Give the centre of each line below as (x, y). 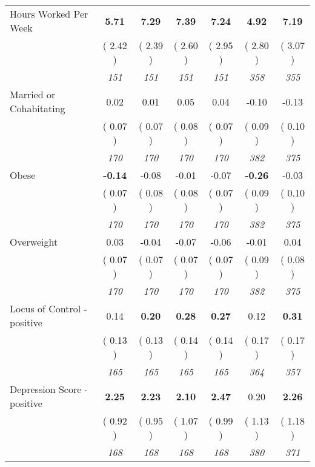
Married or (33, 94)
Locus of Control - (48, 308)
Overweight (34, 242)
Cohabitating (38, 108)
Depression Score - (49, 389)
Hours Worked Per (49, 14)
